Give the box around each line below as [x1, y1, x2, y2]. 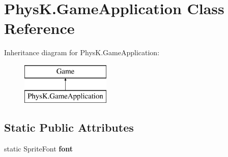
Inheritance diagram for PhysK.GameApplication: [4, 47, 160, 58]
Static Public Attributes [4, 120, 134, 135]
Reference [4, 18, 75, 38]
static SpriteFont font [4, 143, 73, 154]
